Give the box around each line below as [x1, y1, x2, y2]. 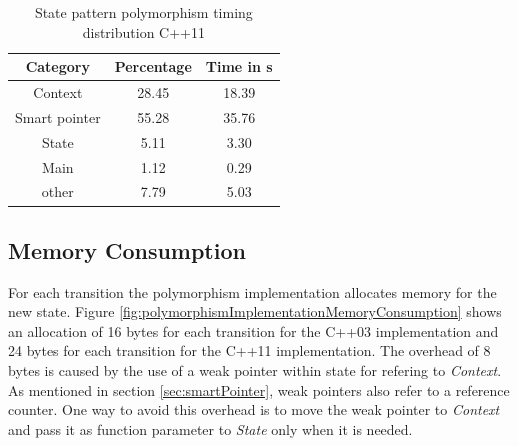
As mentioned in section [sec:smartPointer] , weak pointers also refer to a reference [8, 379, 510, 400]
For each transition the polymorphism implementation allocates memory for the [8, 281, 497, 302]
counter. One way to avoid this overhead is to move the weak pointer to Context [8, 399, 500, 420]
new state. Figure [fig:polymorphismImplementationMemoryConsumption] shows [8, 301, 502, 322]
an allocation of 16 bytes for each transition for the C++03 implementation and [8, 320, 499, 341]
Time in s [205, 56, 273, 77]
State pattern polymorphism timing [34, 2, 253, 22]
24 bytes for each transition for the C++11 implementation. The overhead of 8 [8, 340, 491, 361]
